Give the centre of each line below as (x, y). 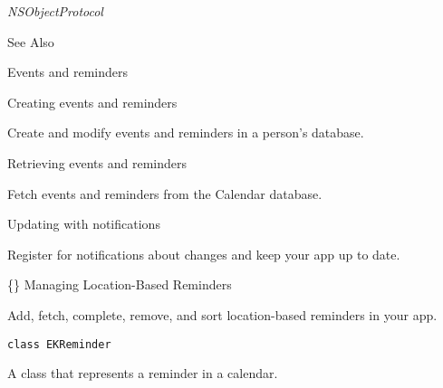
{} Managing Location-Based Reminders (120, 284)
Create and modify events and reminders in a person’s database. (186, 132)
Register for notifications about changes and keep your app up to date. (204, 254)
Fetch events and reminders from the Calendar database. (165, 193)
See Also (31, 41)
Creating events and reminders (92, 102)
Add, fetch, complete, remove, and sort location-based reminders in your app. (222, 314)
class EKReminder (59, 344)
